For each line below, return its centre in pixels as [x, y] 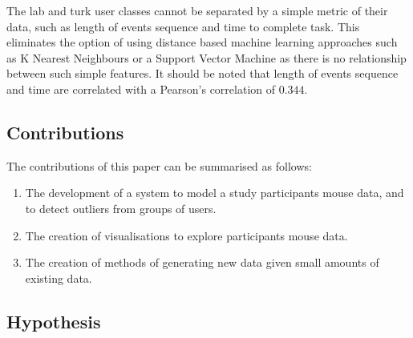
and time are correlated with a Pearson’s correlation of [141, 89]
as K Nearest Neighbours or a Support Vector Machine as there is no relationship [206, 57]
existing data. [59, 278]
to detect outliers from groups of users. [121, 208]
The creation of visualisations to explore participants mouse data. [186, 235]
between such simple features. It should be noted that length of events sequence [202, 73]
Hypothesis [54, 321]
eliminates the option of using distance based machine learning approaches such [202, 42]
